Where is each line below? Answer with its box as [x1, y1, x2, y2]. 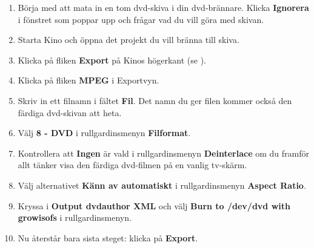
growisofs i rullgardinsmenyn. [18, 211, 132, 224]
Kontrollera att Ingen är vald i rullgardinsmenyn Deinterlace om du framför [18, 146, 309, 159]
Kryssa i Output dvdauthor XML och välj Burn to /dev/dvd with [18, 199, 290, 212]
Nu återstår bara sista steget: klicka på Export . [18, 231, 198, 244]
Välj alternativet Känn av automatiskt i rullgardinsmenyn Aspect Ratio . [18, 178, 306, 191]
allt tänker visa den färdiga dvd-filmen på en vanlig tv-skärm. [18, 158, 247, 171]
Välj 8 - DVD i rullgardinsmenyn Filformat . [18, 126, 191, 139]
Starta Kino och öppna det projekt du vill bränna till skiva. [18, 33, 239, 46]
